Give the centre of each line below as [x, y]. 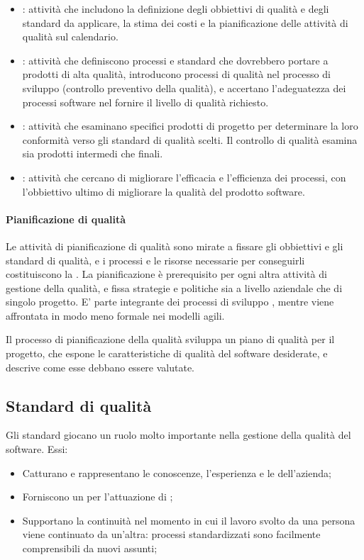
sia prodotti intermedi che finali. [93, 153]
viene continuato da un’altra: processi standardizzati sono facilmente [171, 534]
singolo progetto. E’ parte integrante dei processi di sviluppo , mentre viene [170, 302]
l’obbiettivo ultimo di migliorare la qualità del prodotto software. [164, 191]
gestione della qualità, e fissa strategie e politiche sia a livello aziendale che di [174, 287]
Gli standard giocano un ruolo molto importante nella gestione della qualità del [178, 435]
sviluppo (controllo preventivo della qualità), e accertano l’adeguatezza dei [184, 88]
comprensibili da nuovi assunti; [90, 548]
